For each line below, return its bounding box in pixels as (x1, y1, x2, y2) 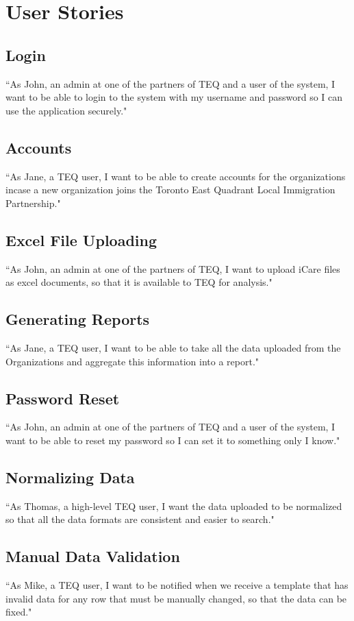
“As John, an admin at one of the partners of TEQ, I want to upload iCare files (5, 261, 340, 276)
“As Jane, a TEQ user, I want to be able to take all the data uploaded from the (5, 340, 341, 354)
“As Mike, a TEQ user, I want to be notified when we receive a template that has (5, 578, 349, 592)
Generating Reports (5, 308, 150, 330)
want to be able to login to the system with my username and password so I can (5, 90, 343, 104)
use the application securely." (5, 103, 127, 117)
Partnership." (5, 195, 61, 210)
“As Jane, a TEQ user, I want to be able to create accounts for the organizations (5, 169, 346, 183)
